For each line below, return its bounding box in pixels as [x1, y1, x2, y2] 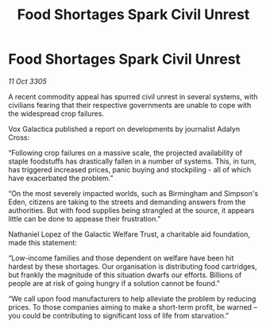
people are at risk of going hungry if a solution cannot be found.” [8, 278, 220, 287]
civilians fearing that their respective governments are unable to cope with [8, 100, 252, 110]
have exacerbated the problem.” [8, 173, 114, 183]
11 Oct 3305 [8, 76, 47, 86]
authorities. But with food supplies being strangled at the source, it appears [8, 205, 255, 215]
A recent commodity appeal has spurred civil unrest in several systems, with [8, 91, 258, 101]
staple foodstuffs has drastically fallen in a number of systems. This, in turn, [8, 156, 256, 166]
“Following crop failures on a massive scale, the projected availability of [8, 148, 243, 157]
